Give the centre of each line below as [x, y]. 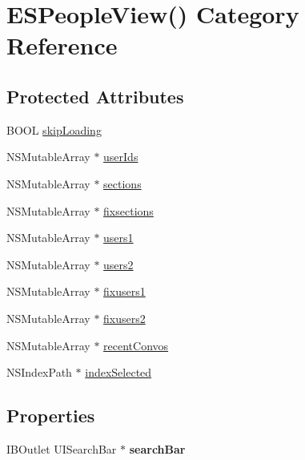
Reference [62, 45]
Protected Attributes [95, 96]
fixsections [128, 210]
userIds [121, 157]
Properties [51, 416]
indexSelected [118, 372]
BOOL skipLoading [54, 129]
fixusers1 [124, 291]
